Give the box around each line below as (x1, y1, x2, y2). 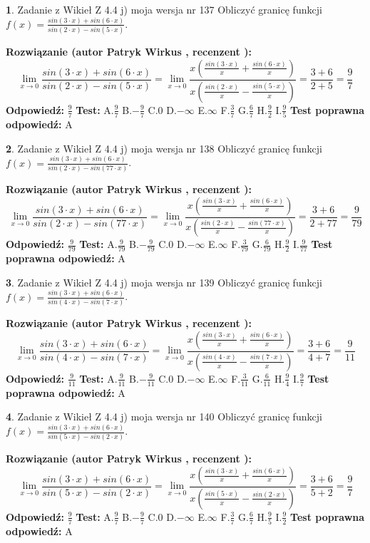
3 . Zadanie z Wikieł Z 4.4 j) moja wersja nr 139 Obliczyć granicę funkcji (6, 274, 322, 289)
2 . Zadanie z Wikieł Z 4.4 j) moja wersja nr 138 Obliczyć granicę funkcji (6, 140, 322, 155)
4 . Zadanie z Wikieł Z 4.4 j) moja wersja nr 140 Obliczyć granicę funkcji (6, 409, 322, 424)
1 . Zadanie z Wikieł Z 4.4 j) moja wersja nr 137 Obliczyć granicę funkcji (6, 2, 322, 16)
